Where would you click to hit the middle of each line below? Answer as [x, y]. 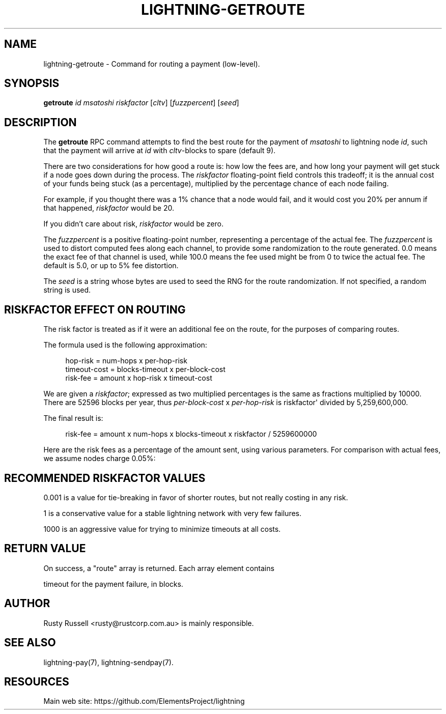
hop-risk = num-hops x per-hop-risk [126, 361]
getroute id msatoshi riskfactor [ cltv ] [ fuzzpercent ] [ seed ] [141, 103]
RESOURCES [37, 681]
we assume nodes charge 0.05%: [100, 459]
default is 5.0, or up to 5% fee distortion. [111, 266]
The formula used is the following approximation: [125, 345]
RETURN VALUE [45, 549]
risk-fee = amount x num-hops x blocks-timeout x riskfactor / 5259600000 [191, 434]
